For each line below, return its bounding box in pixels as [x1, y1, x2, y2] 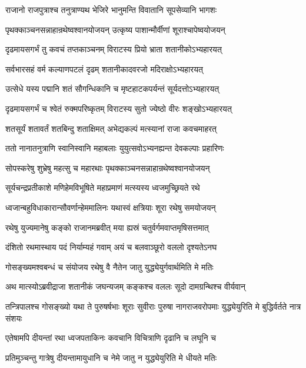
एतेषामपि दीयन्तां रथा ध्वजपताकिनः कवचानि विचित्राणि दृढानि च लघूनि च [5, 331, 216, 344]
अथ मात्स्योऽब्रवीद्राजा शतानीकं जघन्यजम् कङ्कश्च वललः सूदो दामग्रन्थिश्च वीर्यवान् [5, 280, 245, 293]
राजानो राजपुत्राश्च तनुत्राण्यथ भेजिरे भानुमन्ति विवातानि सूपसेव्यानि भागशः [5, 4, 217, 15]
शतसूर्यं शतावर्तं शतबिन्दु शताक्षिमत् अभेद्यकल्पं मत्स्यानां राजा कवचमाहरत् [5, 122, 217, 134]
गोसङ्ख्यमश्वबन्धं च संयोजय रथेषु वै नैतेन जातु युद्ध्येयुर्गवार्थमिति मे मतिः [5, 260, 214, 273]
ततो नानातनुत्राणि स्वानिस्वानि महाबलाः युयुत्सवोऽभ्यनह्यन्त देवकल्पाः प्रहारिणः [5, 142, 224, 154]
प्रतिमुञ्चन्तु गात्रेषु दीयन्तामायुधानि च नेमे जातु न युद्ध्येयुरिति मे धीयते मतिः [5, 351, 217, 363]
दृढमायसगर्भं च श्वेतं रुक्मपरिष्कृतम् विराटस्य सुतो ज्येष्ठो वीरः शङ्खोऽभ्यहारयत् [5, 102, 232, 114]
